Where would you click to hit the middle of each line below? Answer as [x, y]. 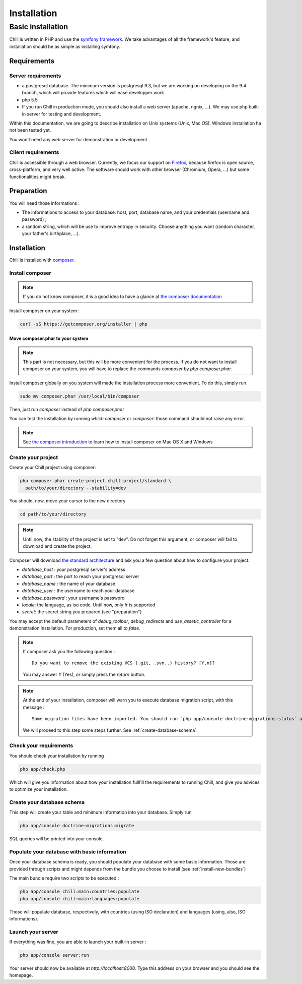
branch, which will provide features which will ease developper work [93, 93]
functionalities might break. [37, 177]
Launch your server [34, 932]
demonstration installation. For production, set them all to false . [75, 628]
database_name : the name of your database [69, 584]
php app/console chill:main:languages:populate [80, 899]
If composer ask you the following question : [69, 651]
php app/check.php [43, 769]
